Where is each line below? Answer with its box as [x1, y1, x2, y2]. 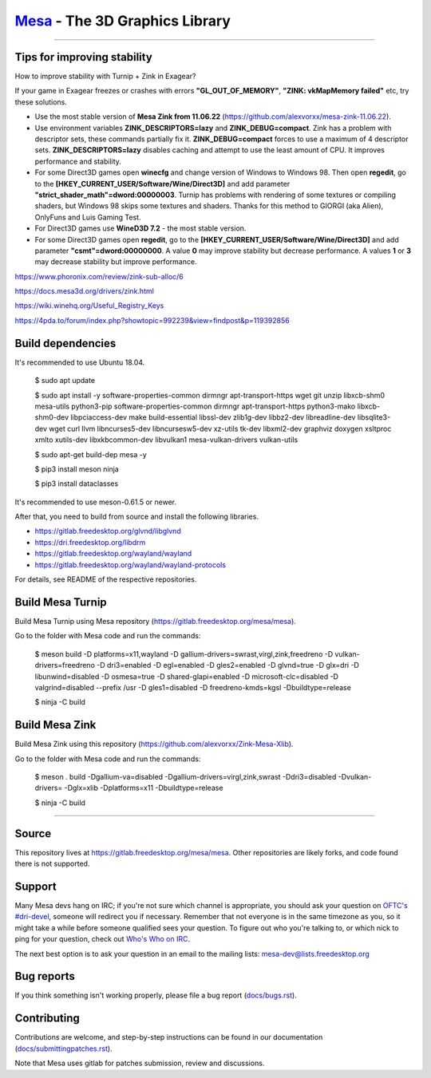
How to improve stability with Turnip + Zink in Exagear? [14, 72, 196, 81]
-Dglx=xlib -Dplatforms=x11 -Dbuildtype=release [64, 783, 223, 793]
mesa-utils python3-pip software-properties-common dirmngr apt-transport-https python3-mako [34, 401, 356, 411]
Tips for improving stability [14, 50, 153, 64]
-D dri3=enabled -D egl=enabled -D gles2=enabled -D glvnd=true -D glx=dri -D [96, 661, 359, 670]
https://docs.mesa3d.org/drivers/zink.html [14, 286, 155, 296]
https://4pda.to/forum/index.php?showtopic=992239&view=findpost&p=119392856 [14, 315, 291, 325]
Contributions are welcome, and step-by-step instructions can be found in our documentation [14, 1033, 323, 1042]
